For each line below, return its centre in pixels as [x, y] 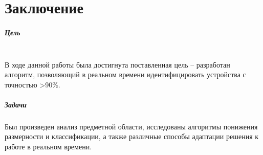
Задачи [16, 104]
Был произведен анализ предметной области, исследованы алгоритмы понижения [131, 126]
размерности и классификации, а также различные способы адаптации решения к [132, 136]
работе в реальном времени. [48, 147]
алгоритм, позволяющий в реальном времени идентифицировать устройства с [125, 74]
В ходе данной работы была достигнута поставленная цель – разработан [117, 64]
